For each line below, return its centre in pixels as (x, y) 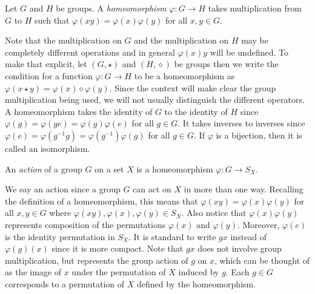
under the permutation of (119, 272)
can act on (152, 189)
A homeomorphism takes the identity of (79, 111)
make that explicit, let (46, 64)
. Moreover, (258, 224)
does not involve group (240, 248)
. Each (237, 272)
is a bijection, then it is (259, 135)
